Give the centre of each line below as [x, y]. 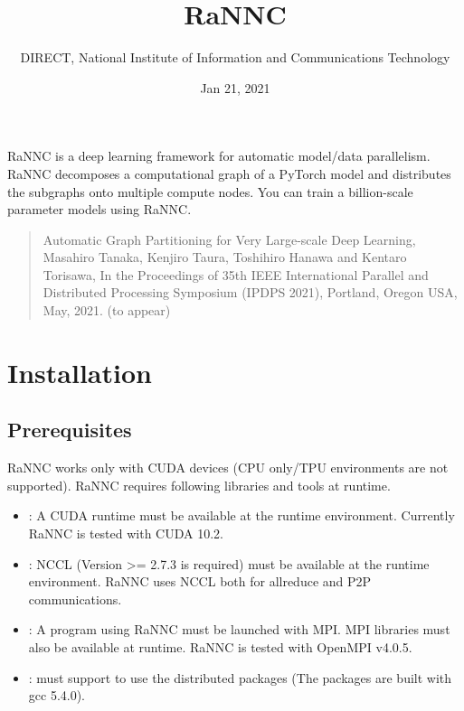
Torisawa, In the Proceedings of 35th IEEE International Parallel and [236, 274]
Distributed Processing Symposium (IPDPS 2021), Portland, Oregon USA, [250, 292]
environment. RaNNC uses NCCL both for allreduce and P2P [200, 581]
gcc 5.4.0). [57, 695]
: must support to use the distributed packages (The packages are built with [240, 677]
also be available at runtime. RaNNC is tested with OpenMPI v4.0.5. [220, 646]
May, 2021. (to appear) [107, 310]
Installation [80, 372]
